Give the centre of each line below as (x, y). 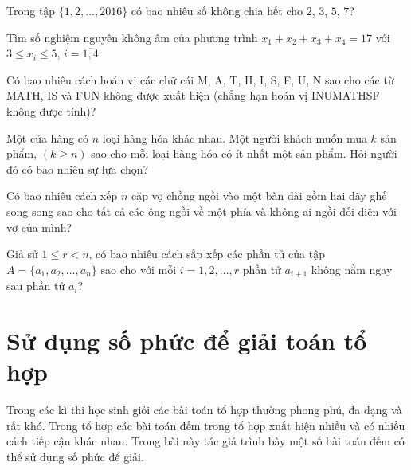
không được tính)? (51, 110)
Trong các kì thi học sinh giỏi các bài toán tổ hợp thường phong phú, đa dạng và (204, 410)
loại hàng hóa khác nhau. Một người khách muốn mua (235, 137)
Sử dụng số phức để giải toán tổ (187, 340)
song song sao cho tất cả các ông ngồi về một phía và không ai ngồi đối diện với (202, 211)
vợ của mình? (39, 227)
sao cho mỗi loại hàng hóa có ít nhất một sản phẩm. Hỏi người (244, 153)
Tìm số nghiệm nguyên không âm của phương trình (132, 37)
